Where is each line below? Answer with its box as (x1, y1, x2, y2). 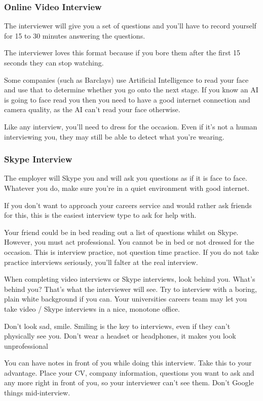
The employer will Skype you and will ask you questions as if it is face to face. (4, 173, 247, 183)
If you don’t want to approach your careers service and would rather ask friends (4, 199, 252, 210)
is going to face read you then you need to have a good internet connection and (4, 94, 250, 105)
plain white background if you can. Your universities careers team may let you (4, 293, 247, 304)
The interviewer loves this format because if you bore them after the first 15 (4, 47, 241, 58)
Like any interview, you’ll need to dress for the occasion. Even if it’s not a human (4, 121, 257, 131)
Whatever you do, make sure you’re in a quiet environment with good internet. (4, 182, 250, 193)
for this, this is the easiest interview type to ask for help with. (4, 210, 197, 220)
